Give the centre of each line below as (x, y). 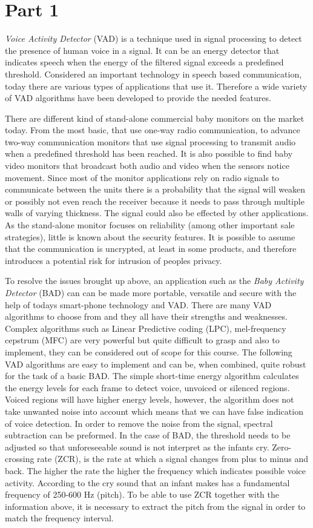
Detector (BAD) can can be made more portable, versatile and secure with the (151, 292)
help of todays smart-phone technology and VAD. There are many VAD (138, 304)
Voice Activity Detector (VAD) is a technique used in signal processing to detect (153, 38)
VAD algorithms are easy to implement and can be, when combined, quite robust (156, 364)
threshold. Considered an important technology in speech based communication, (153, 74)
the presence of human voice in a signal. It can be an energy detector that (142, 50)
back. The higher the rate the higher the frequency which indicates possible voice (155, 470)
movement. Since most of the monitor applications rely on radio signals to (142, 177)
